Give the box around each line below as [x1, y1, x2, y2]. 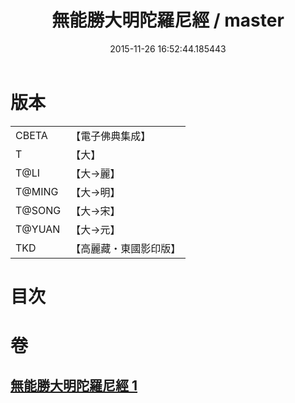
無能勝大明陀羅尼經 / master [51, 9, 285, 32]
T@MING [15, 184, 59, 198]
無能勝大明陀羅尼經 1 [10, 377, 138, 395]
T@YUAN [15, 222, 61, 236]
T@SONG [15, 203, 62, 217]
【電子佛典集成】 [70, 129, 152, 143]
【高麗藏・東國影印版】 [70, 241, 182, 255]
